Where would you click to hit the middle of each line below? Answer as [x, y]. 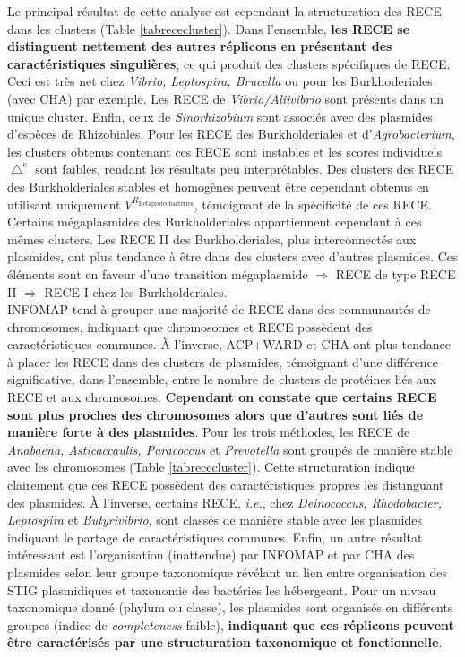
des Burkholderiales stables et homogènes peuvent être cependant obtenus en [218, 186]
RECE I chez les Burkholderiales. [136, 291]
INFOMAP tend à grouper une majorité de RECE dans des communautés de [219, 309]
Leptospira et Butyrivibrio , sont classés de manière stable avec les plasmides [215, 520]
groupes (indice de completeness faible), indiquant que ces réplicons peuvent [231, 624]
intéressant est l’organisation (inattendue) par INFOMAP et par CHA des [211, 555]
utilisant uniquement [64, 204]
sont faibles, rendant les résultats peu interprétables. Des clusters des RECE [245, 169]
